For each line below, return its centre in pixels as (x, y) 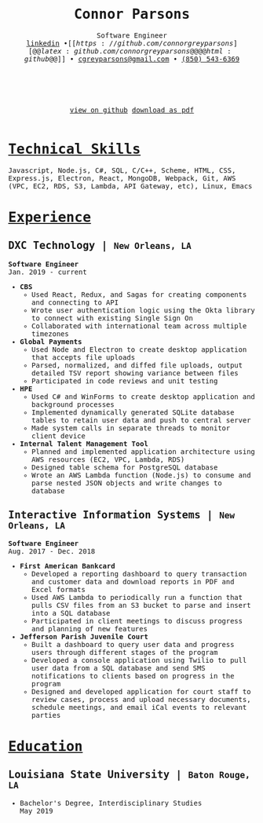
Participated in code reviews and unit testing (124, 381)
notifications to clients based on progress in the (133, 676)
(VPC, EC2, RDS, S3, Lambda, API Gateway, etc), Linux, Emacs (130, 186)
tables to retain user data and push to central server (141, 420)
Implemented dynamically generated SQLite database (133, 412)
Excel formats (58, 589)
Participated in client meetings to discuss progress (137, 621)
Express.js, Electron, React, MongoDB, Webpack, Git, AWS (122, 178)
